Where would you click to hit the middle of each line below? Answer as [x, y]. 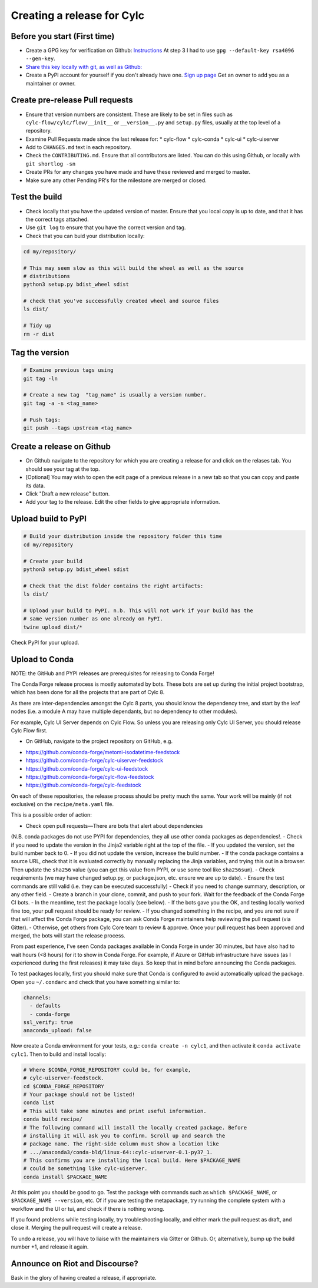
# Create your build [53, 561]
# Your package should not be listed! [79, 1094]
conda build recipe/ [53, 1119]
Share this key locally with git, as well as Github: [84, 67]
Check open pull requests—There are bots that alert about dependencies [114, 825]
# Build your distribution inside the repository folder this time [123, 536]
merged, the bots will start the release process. [68, 935]
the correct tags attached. [57, 219]
